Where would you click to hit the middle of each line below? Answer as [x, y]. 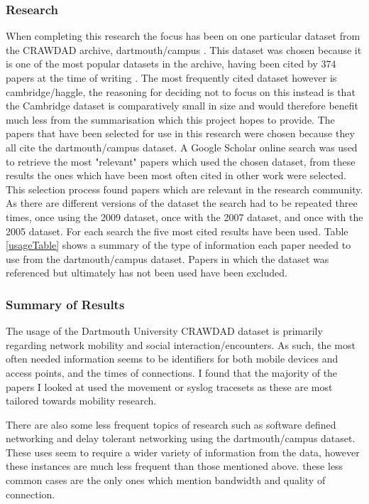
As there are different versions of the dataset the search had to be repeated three [182, 203]
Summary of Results [65, 304]
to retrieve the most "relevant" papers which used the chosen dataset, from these [181, 161]
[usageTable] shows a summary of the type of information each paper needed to [178, 245]
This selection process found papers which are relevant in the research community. [184, 189]
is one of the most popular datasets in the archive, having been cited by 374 [171, 64]
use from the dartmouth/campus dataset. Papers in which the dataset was [167, 258]
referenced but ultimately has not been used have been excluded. [147, 273]
